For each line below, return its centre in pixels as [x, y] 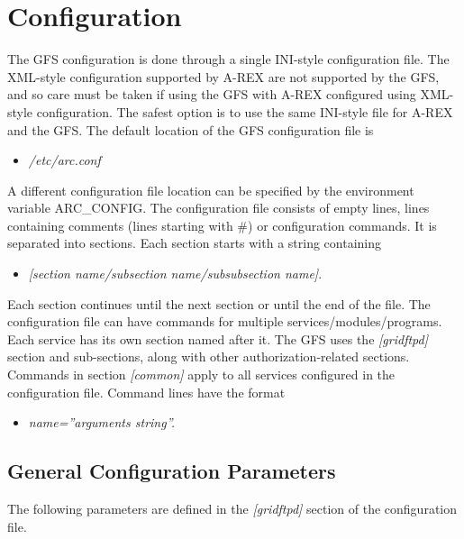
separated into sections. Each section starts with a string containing [195, 243]
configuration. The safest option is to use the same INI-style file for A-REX [245, 111]
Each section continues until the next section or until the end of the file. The [219, 303]
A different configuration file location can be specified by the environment [211, 190]
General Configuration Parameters [172, 471]
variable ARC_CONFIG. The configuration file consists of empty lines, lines [218, 208]
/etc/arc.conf [64, 160]
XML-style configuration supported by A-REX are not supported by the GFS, [223, 76]
